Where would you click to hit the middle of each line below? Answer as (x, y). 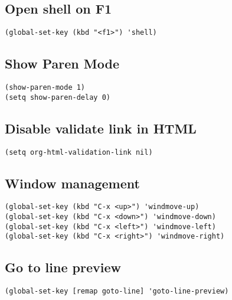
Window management (72, 183)
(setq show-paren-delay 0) (58, 97)
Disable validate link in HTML (101, 128)
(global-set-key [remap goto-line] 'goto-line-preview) (117, 291)
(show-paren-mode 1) (45, 88)
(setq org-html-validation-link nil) (79, 152)
